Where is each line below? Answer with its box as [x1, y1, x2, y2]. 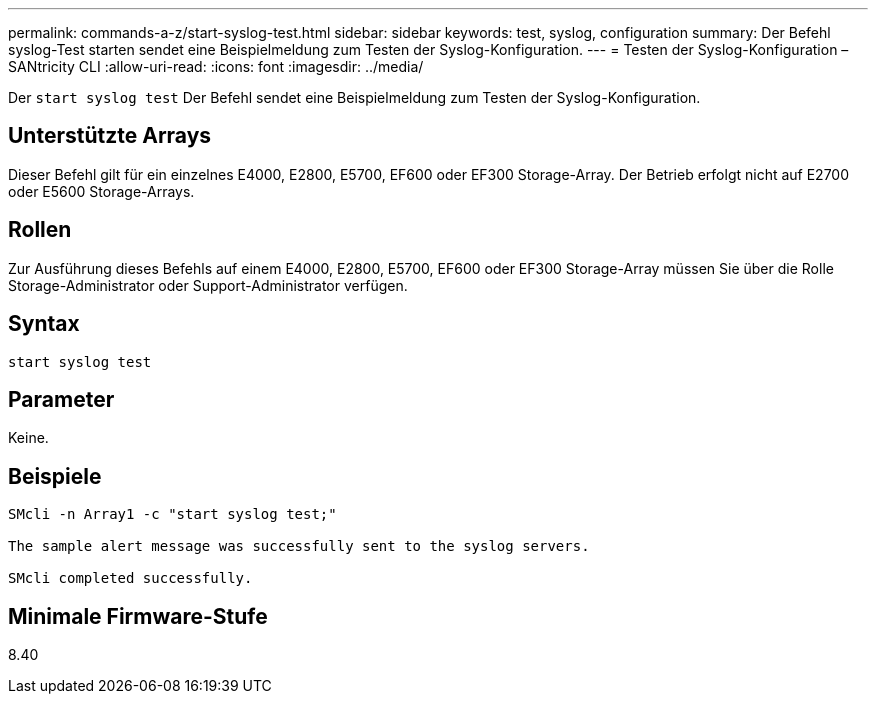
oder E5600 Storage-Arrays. [8, 182, 195, 200]
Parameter [8, 386, 115, 412]
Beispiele [8, 463, 102, 489]
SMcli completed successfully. [8, 570, 253, 587]
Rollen [8, 217, 72, 243]
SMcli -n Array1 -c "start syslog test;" [8, 506, 337, 523]
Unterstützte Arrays [8, 123, 212, 149]
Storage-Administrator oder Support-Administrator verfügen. [8, 276, 408, 294]
